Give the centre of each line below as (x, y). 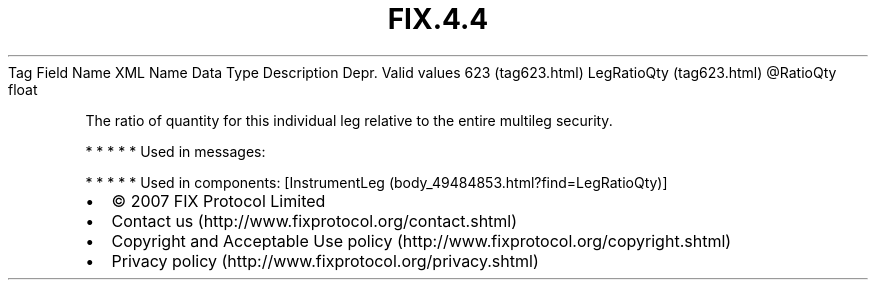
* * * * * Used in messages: (175, 151)
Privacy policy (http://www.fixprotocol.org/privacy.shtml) (325, 260)
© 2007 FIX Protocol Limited (218, 200)
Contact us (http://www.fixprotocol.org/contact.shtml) (314, 220)
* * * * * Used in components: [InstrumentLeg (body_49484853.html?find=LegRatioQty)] (376, 182)
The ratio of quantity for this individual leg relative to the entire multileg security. (349, 120)
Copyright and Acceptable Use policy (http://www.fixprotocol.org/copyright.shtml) (421, 240)
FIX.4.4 (438, 19)
